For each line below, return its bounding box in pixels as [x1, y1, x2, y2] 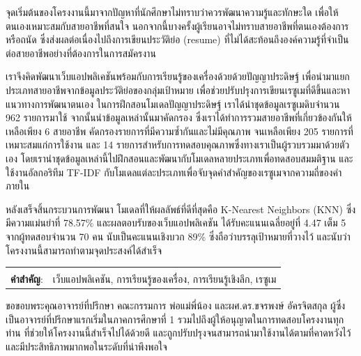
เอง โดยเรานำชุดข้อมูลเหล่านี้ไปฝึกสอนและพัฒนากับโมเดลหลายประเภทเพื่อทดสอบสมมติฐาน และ [6, 150, 353, 165]
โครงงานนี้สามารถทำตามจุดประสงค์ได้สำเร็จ [6, 242, 162, 257]
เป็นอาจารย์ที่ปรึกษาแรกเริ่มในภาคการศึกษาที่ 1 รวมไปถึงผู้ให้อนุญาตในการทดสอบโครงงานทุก [6, 311, 344, 326]
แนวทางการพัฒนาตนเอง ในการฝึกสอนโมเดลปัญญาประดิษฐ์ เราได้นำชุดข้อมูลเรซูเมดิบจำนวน [6, 96, 340, 111]
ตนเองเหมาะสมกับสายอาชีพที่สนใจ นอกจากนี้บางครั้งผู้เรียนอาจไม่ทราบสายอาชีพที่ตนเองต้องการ [6, 18, 349, 33]
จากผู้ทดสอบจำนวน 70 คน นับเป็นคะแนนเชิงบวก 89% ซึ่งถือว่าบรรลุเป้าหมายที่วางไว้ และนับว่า [6, 229, 351, 243]
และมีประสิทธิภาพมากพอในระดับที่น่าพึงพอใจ [6, 339, 167, 353]
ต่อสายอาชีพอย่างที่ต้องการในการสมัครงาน [6, 45, 156, 60]
